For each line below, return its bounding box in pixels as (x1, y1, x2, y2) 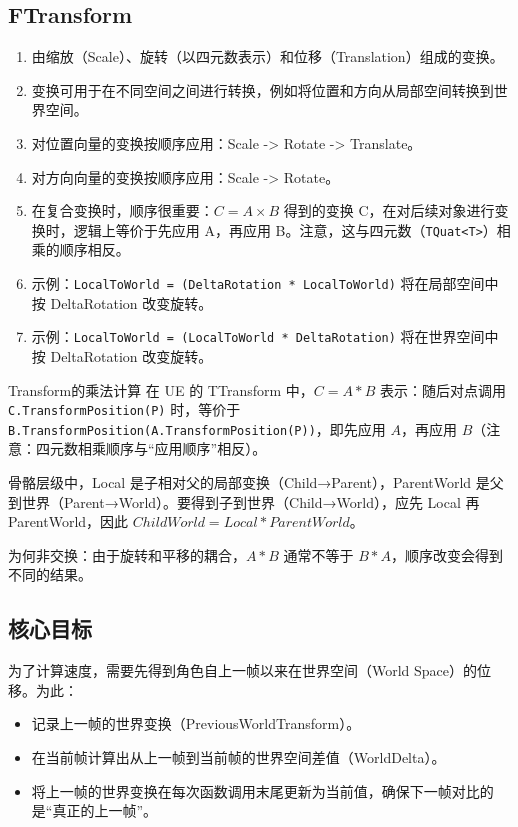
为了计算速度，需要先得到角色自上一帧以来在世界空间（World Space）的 (8, 660, 478, 681)
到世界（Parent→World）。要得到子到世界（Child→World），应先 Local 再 (8, 491, 480, 512)
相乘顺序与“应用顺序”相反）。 (77, 438, 267, 459)
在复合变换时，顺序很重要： (31, 200, 214, 221)
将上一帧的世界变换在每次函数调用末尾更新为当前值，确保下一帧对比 (31, 780, 480, 801)
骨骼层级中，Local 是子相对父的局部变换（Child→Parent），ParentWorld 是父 (8, 472, 504, 493)
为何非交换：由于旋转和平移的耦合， (8, 544, 246, 565)
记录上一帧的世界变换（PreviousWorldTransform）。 (31, 713, 361, 734)
